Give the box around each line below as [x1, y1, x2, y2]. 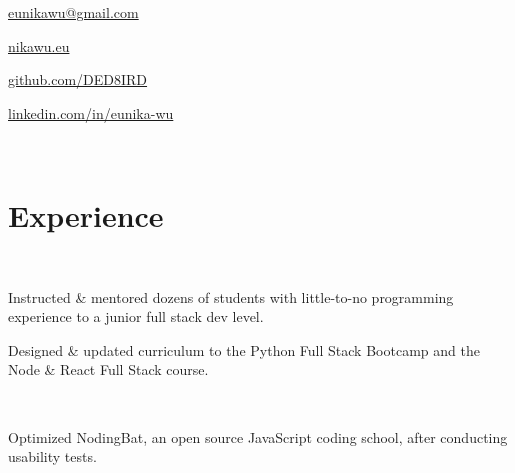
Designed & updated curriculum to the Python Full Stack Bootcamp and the [8, 339, 480, 360]
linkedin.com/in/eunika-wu [8, 102, 174, 123]
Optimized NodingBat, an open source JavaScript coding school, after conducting [8, 426, 508, 447]
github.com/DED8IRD [8, 69, 148, 90]
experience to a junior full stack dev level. [8, 306, 264, 327]
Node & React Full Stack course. [8, 359, 209, 380]
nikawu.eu [8, 35, 70, 56]
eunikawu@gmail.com [8, 2, 139, 22]
